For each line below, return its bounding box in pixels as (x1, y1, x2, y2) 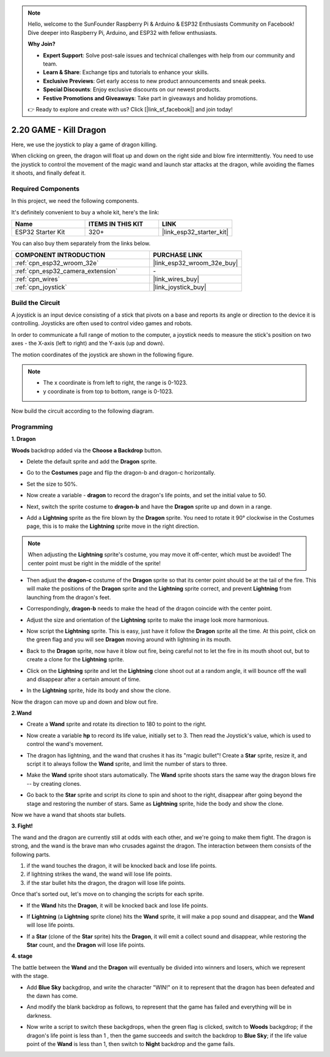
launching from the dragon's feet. (26, 593, 111, 601)
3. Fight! (11, 822, 33, 830)
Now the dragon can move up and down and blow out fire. (11, 698, 158, 705)
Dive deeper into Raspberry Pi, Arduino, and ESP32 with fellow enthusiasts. (28, 29, 218, 36)
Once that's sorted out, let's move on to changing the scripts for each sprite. (11, 890, 204, 898)
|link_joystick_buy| (153, 283, 207, 292)
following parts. (11, 851, 51, 858)
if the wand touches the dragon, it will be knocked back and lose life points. (26, 862, 217, 869)
